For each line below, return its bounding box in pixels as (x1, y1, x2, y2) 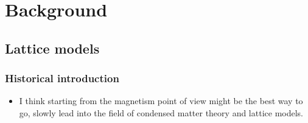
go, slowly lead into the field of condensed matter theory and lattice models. (19, 106, 303, 119)
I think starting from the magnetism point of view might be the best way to (19, 94, 303, 107)
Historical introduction (5, 71, 119, 86)
